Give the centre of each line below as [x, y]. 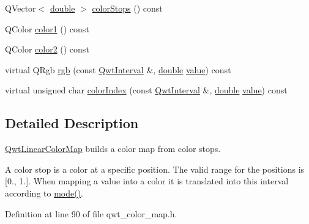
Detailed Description [72, 123]
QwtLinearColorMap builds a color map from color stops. [113, 149]
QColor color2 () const [47, 49]
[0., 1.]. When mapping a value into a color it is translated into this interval [147, 181]
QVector [20, 8]
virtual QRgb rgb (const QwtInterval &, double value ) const [118, 69]
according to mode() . [44, 193]
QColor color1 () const [47, 28]
